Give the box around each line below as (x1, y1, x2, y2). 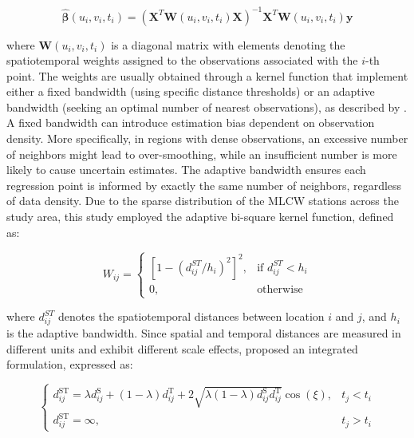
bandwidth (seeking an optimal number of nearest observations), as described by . (6, 98, 407, 115)
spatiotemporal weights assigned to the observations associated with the (6, 52, 358, 69)
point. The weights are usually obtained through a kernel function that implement (6, 67, 408, 84)
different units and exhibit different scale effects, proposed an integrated (6, 340, 358, 357)
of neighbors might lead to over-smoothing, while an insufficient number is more (6, 145, 397, 162)
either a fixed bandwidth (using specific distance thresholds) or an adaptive (6, 83, 375, 100)
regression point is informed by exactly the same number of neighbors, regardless (6, 176, 402, 193)
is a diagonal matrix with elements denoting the (111, 36, 345, 53)
